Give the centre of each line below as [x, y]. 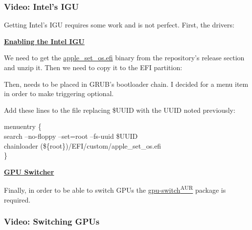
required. [17, 199]
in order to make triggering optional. [59, 93]
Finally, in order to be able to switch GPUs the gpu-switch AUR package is [115, 189]
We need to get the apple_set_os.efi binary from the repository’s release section [124, 58]
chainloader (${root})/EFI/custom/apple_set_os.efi [83, 145]
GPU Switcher [29, 171]
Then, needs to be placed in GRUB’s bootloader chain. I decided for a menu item [126, 84]
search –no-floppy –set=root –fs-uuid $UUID [71, 136]
